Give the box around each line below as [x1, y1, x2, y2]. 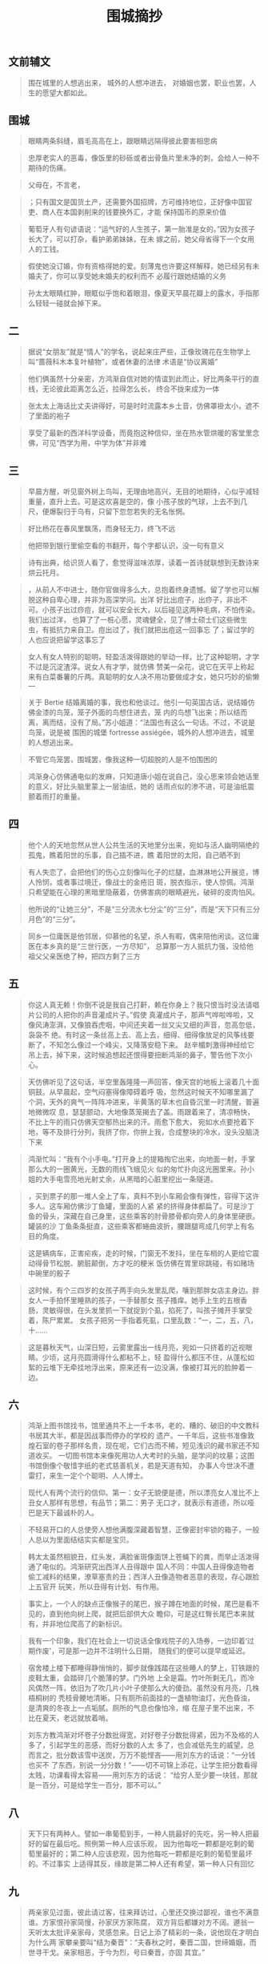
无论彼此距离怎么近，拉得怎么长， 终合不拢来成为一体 [42, 384, 220, 393]
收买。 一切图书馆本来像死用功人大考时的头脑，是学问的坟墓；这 [34, 1451, 248, 1461]
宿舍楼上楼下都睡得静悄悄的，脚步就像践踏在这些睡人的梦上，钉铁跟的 [27, 1664, 260, 1673]
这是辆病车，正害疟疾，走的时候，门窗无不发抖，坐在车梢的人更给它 [27, 1248, 253, 1258]
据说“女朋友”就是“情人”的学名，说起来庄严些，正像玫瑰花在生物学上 [27, 347, 251, 357]
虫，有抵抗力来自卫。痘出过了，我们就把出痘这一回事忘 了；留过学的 [27, 625, 254, 635]
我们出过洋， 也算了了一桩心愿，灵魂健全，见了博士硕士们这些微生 [27, 615, 248, 625]
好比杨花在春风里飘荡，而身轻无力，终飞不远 [27, 524, 176, 534]
